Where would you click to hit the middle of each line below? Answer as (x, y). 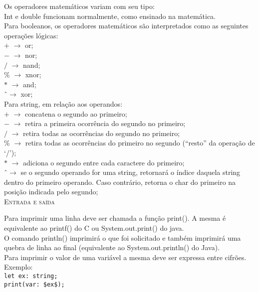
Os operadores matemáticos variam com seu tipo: (79, 6)
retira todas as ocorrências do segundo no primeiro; (102, 133)
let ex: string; (31, 276)
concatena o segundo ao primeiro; (76, 113)
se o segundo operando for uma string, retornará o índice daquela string (130, 172)
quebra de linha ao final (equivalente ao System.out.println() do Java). (112, 247)
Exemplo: (18, 267)
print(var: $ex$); (34, 284)
